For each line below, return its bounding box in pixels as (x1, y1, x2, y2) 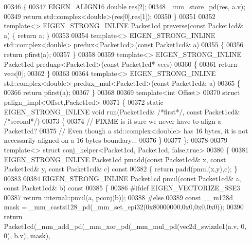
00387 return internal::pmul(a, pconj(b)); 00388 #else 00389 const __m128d (4, 192, 233, 202)
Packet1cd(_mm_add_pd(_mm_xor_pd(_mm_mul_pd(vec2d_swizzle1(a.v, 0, (4, 221, 247, 231)
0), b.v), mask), (4, 230, 50, 241)
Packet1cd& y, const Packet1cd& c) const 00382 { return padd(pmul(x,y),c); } (4, 164, 238, 174)
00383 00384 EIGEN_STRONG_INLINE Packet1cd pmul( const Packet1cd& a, (4, 173, 241, 183)
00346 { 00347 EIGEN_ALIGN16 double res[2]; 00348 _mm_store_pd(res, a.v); (4, 1, 246, 11)
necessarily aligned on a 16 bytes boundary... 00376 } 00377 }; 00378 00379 (4, 135, 228, 145)
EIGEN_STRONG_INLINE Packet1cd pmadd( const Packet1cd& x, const (4, 154, 226, 164)
